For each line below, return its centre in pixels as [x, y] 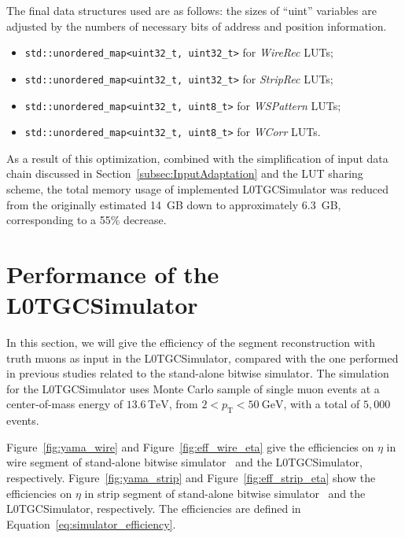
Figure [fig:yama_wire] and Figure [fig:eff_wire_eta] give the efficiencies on [190, 446]
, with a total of [322, 404]
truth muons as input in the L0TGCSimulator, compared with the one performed [202, 357]
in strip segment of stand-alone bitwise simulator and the [225, 493]
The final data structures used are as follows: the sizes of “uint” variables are [191, 10]
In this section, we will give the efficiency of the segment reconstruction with [191, 343]
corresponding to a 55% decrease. [87, 220]
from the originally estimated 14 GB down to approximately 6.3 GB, [174, 204]
